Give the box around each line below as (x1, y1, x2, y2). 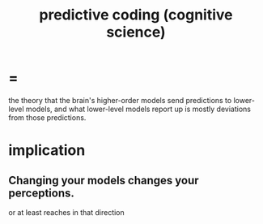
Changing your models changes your (8, 173, 200, 187)
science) (106, 23, 166, 41)
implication (8, 141, 86, 160)
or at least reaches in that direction (8, 207, 125, 217)
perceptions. (8, 186, 74, 200)
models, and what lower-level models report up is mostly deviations (25, 104, 251, 114)
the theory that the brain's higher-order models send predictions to (8, 95, 232, 105)
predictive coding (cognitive (39, 6, 233, 24)
